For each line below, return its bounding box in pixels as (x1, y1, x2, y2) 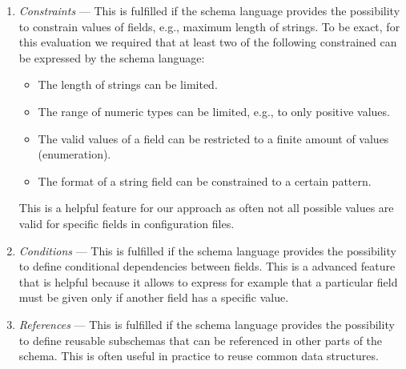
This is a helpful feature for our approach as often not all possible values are (18, 199, 394, 216)
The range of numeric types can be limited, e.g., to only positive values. (38, 102, 390, 119)
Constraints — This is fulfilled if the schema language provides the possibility (18, 2, 400, 18)
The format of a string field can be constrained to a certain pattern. (38, 172, 372, 189)
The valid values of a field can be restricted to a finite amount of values (38, 130, 389, 146)
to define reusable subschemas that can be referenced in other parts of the (18, 331, 383, 348)
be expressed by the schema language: (18, 49, 205, 66)
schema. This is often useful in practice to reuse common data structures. (18, 347, 379, 364)
